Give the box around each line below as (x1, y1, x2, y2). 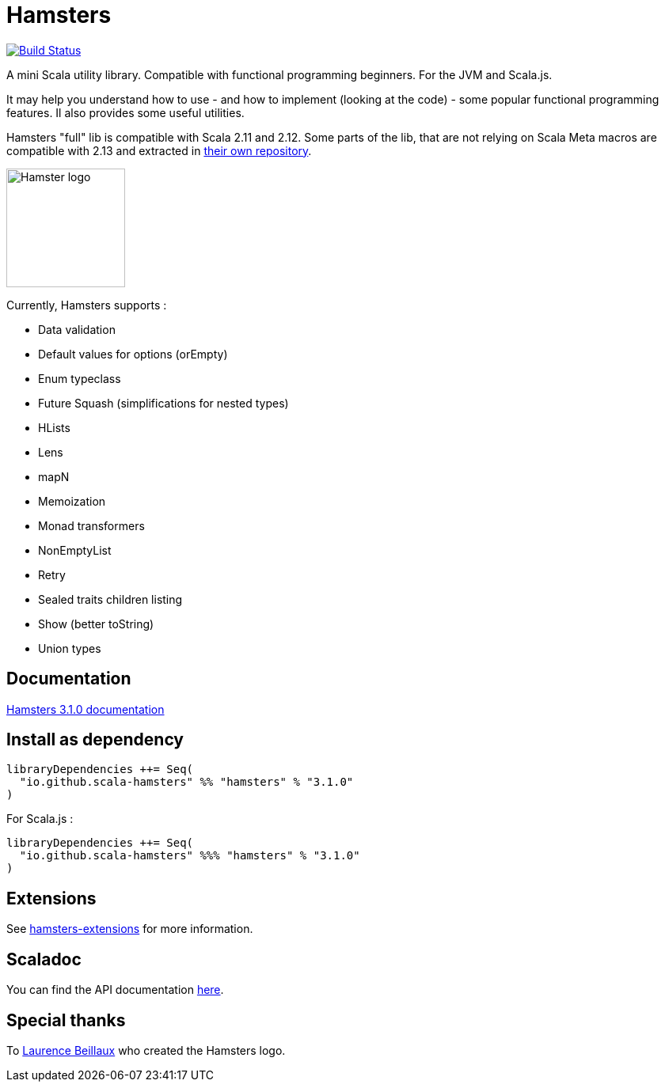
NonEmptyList (38, 543, 112, 557)
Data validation (38, 322, 116, 336)
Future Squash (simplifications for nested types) (38, 396, 289, 410)
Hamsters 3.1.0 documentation (6, 702, 165, 716)
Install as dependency (6, 730, 184, 750)
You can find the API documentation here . (6, 983, 224, 997)
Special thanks (6, 1010, 126, 1030)
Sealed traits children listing (38, 592, 183, 606)
